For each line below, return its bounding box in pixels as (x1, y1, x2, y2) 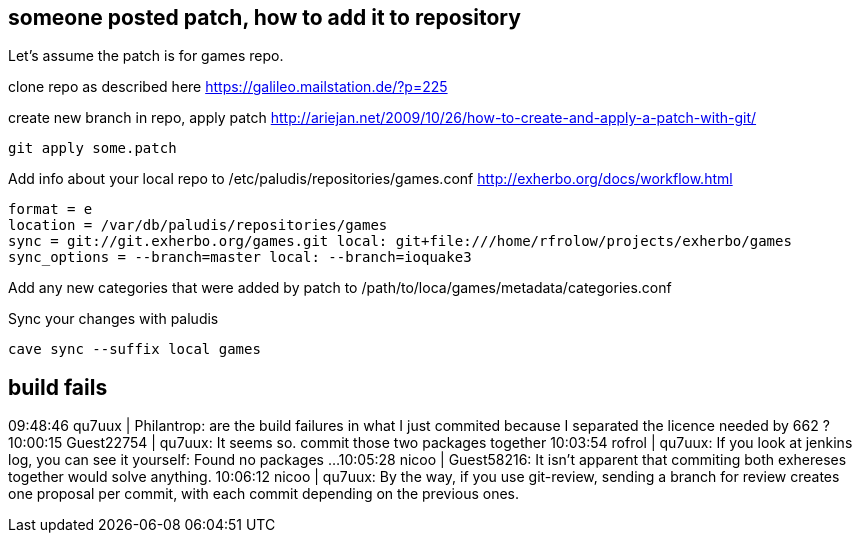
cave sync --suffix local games (8, 341, 261, 358)
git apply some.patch (8, 140, 177, 157)
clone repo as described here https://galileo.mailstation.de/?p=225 (8, 78, 448, 96)
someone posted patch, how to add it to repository (8, 5, 521, 30)
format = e (8, 201, 93, 218)
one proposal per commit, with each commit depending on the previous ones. (8, 485, 520, 503)
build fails (8, 374, 108, 400)
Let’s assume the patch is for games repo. (8, 47, 284, 65)
